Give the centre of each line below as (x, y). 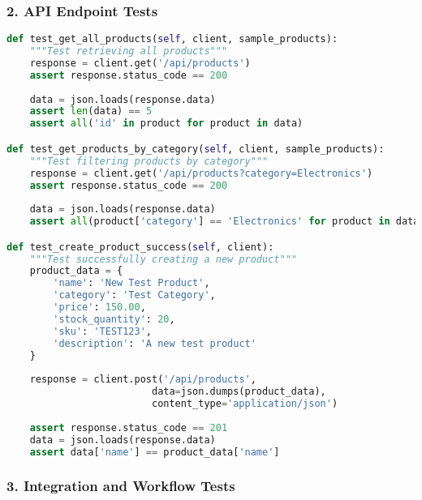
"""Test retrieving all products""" (129, 51)
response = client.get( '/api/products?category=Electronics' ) (201, 173)
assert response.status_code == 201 (129, 427)
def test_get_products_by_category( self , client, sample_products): (196, 149)
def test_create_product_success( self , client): (140, 247)
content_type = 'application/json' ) (245, 404)
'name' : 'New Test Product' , (131, 283)
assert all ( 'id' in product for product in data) (166, 124)
